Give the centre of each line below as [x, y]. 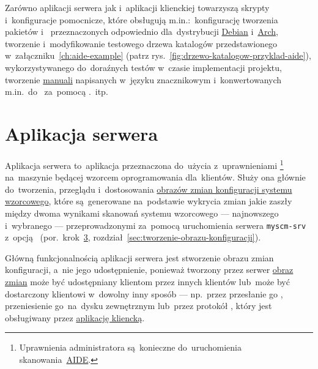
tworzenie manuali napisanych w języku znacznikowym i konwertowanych [143, 79]
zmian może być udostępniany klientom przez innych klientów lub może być [147, 281]
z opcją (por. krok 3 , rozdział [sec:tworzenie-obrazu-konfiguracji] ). [133, 237]
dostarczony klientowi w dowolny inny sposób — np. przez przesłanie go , [144, 293]
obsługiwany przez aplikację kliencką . [75, 317]
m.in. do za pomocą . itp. [57, 91]
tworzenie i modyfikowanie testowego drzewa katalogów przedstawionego [141, 43]
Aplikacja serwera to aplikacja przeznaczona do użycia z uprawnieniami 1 [144, 164]
